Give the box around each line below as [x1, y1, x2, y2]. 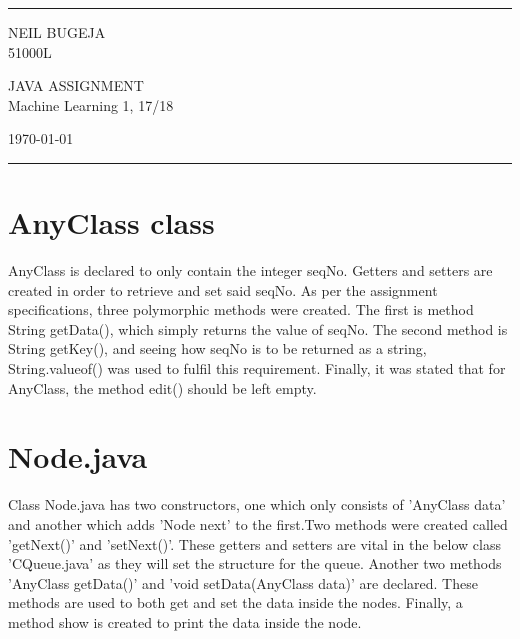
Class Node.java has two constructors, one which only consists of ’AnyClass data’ [8, 494, 506, 515]
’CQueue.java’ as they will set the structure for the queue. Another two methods [8, 553, 502, 574]
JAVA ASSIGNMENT [8, 75, 144, 96]
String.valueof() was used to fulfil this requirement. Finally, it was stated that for [8, 358, 506, 379]
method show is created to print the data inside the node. [8, 611, 362, 632]
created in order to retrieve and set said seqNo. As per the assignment [8, 279, 438, 300]
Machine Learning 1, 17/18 [8, 94, 174, 115]
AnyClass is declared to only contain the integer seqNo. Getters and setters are [8, 260, 493, 281]
